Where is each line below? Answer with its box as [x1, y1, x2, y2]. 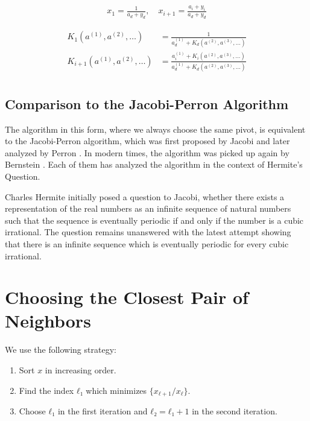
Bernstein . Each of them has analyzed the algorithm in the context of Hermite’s [5, 158, 303, 171]
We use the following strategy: [5, 343, 116, 356]
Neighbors [5, 308, 91, 333]
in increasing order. [45, 364, 116, 376]
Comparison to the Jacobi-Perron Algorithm [5, 94, 289, 113]
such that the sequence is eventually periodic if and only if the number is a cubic [5, 214, 304, 226]
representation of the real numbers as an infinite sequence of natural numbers [5, 202, 291, 215]
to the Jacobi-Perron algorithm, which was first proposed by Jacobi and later [5, 135, 290, 147]
